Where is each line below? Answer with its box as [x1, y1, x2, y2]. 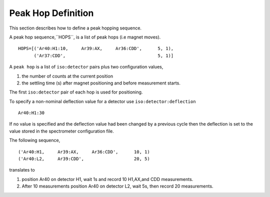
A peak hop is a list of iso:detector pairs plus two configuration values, [9, 64, 163, 70]
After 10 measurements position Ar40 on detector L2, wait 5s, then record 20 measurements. [21, 183, 213, 189]
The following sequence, [9, 137, 60, 143]
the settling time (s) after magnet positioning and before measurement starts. [21, 80, 181, 86]
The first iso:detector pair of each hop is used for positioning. [9, 89, 143, 95]
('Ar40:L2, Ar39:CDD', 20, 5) [18, 156, 150, 162]
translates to [9, 167, 35, 173]
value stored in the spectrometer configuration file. [9, 128, 114, 134]
